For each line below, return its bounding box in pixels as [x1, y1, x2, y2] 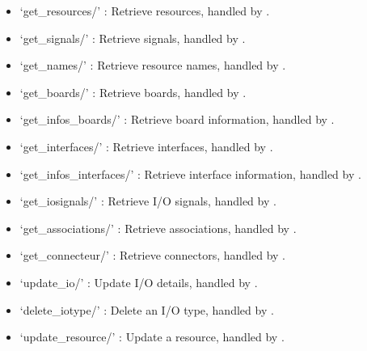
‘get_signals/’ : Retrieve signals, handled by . [19, 29, 246, 46]
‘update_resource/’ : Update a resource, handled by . [19, 328, 285, 345]
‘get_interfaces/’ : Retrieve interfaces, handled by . [19, 137, 273, 154]
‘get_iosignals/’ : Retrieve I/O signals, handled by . [19, 192, 276, 209]
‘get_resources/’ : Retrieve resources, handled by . [19, 2, 270, 19]
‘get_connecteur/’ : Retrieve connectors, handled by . [19, 247, 286, 264]
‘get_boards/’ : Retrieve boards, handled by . [19, 83, 247, 100]
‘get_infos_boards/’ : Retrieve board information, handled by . [19, 111, 335, 128]
